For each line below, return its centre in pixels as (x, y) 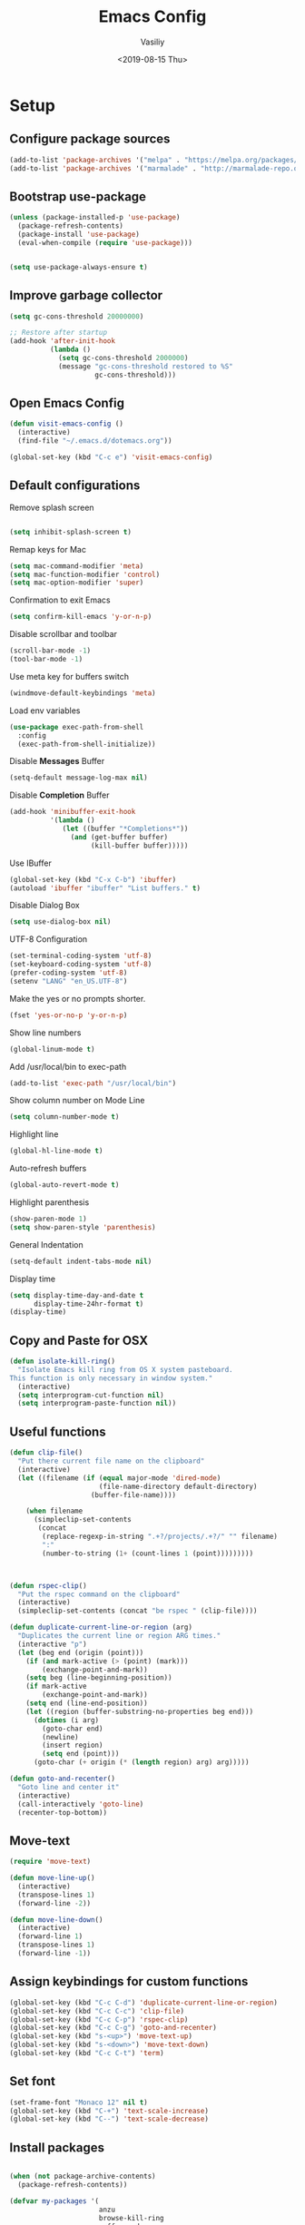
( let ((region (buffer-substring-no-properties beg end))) (140, 1711)
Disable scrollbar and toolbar (64, 634)
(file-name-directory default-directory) (178, 1486)
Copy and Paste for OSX (79, 1340)
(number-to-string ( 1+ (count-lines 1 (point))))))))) (148, 1554)
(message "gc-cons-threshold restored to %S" (145, 366)
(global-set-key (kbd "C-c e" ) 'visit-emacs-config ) (111, 457)
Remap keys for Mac (48, 549)
